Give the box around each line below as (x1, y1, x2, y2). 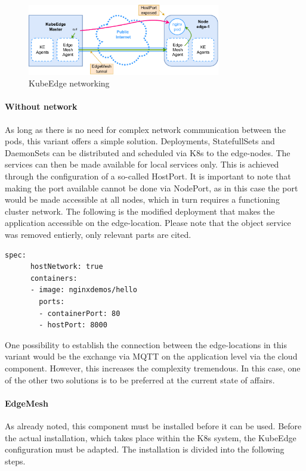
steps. (5, 454, 26, 467)
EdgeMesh (5, 396, 48, 409)
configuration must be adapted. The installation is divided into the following (5, 443, 285, 455)
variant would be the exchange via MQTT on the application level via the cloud (5, 350, 298, 362)
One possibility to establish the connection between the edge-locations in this (5, 338, 287, 351)
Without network (5, 100, 78, 113)
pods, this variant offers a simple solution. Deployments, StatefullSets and (5, 135, 275, 147)
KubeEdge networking (29, 77, 110, 89)
